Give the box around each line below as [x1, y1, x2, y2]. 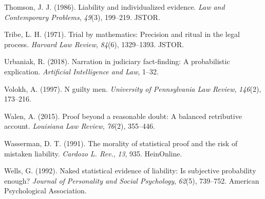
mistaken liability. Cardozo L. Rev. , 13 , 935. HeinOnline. [4, 148, 182, 158]
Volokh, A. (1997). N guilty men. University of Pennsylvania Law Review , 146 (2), [4, 83, 261, 94]
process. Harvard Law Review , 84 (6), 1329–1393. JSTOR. [4, 38, 184, 49]
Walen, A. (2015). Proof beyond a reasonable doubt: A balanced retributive [4, 110, 242, 121]
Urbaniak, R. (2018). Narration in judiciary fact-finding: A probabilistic [4, 56, 230, 67]
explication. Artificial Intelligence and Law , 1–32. [4, 66, 159, 76]
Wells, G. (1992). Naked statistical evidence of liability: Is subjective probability [4, 165, 256, 176]
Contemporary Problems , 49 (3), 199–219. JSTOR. [4, 11, 160, 22]
